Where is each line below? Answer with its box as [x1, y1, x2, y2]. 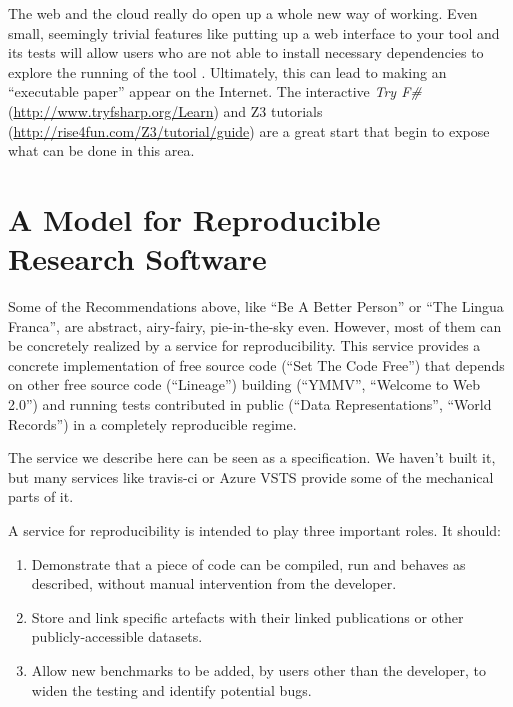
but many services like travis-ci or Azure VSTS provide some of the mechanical [8, 466, 494, 487]
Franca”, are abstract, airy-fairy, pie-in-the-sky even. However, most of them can [8, 315, 502, 336]
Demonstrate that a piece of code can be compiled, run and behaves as [31, 553, 466, 574]
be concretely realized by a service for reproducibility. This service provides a [8, 335, 481, 356]
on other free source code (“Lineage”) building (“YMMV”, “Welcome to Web [8, 374, 481, 395]
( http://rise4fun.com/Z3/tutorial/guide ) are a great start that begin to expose [8, 120, 490, 141]
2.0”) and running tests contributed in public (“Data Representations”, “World [8, 394, 492, 415]
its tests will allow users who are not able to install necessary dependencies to [8, 42, 484, 63]
